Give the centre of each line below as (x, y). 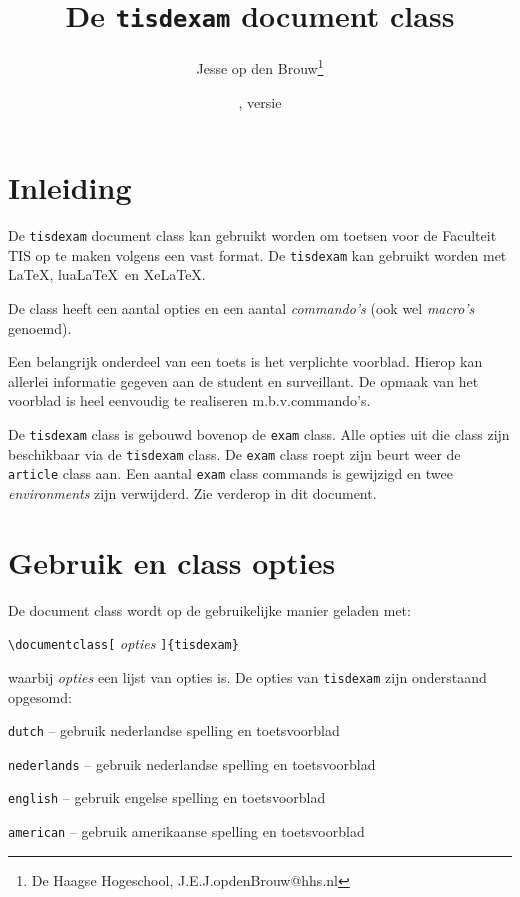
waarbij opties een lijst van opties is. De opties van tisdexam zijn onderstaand (247, 676)
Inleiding (70, 187)
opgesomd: (40, 696)
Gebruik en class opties (172, 561)
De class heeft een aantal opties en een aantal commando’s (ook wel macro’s (241, 307)
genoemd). (40, 327)
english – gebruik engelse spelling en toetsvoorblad (167, 797)
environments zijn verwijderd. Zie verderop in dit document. (192, 492)
